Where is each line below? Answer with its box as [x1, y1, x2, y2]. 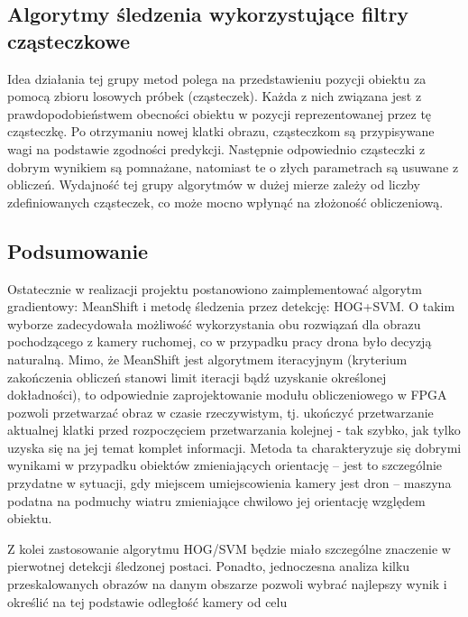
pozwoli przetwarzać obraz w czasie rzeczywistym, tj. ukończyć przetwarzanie [7, 402, 434, 421]
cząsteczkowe [7, 26, 130, 54]
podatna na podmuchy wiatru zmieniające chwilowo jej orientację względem [7, 491, 426, 510]
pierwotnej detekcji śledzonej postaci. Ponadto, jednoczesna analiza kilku [7, 557, 410, 576]
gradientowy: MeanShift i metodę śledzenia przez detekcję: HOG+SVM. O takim [7, 297, 455, 316]
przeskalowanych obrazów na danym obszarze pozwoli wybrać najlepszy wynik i [7, 575, 447, 594]
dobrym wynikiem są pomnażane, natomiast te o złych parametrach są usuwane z [7, 157, 459, 176]
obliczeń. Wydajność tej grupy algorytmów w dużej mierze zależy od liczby [7, 175, 420, 194]
